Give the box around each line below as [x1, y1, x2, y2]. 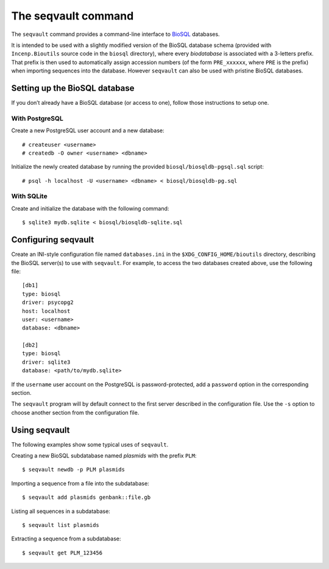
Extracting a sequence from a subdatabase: [11, 535, 121, 542]
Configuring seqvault [11, 235, 94, 245]
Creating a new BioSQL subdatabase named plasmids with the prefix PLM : [11, 452, 197, 459]
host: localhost [22, 308, 71, 314]
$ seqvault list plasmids [22, 521, 100, 529]
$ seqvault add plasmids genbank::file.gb [22, 494, 151, 501]
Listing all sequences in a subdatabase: [11, 507, 111, 515]
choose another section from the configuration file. [11, 409, 140, 416]
